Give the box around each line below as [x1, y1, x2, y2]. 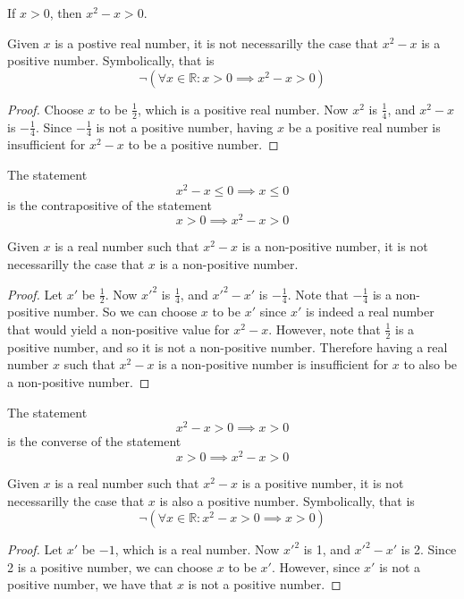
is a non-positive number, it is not [241, 237, 428, 256]
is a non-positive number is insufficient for [158, 355, 389, 374]
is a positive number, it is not [241, 473, 404, 492]
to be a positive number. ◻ [128, 135, 279, 154]
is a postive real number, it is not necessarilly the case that [55, 33, 379, 52]
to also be [403, 355, 458, 374]
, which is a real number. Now [114, 540, 280, 559]
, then [49, 4, 82, 21]
